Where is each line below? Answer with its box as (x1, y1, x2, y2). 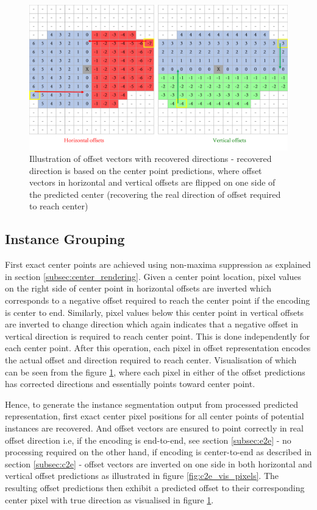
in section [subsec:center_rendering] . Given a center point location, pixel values (5, 270, 301, 282)
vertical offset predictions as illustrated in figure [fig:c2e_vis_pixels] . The (5, 469, 279, 482)
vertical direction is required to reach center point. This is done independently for (5, 329, 310, 342)
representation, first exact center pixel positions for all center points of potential (5, 410, 304, 422)
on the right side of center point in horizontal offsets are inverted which (5, 282, 272, 295)
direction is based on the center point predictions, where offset (29, 164, 262, 176)
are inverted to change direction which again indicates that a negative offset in (5, 318, 298, 330)
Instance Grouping (5, 229, 125, 248)
